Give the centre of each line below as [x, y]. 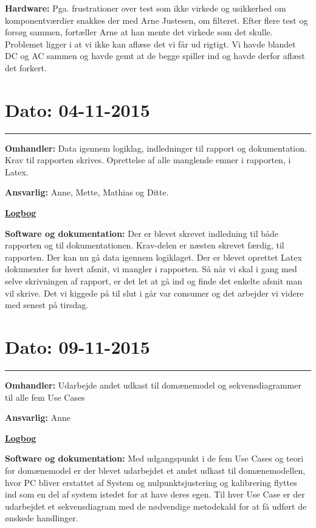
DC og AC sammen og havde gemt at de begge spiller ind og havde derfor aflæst [155, 56]
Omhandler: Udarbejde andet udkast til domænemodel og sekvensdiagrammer [153, 385]
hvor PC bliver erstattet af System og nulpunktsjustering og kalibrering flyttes [151, 482]
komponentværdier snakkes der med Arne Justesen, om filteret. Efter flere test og [156, 20]
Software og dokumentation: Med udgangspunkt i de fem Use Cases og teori [154, 458]
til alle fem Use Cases [45, 397]
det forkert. [26, 67]
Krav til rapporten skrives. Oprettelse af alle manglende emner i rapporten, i [148, 160]
